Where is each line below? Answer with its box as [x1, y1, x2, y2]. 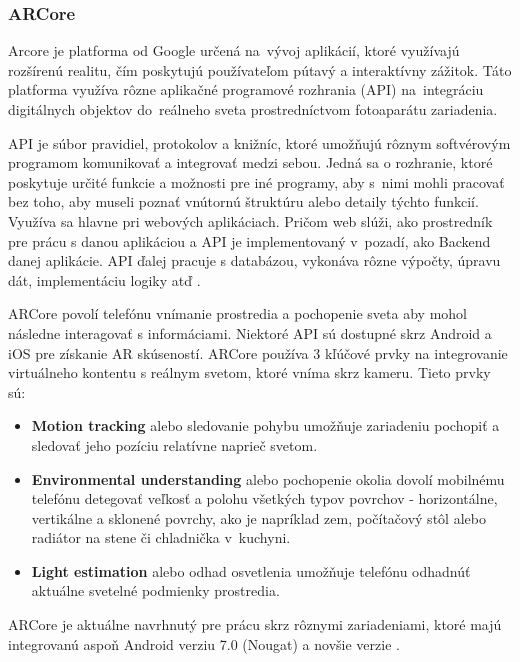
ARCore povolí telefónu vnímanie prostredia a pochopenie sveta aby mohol [8, 303, 467, 324]
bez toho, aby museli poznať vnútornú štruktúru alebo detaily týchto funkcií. [8, 191, 479, 212]
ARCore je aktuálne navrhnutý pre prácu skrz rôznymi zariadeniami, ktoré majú [8, 614, 502, 635]
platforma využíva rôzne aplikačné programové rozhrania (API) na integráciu [8, 79, 484, 100]
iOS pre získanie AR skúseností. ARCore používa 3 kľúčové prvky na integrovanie [8, 342, 508, 363]
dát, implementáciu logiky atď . [8, 269, 201, 290]
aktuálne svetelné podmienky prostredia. [31, 580, 280, 601]
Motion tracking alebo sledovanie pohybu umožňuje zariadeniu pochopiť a [31, 415, 500, 436]
